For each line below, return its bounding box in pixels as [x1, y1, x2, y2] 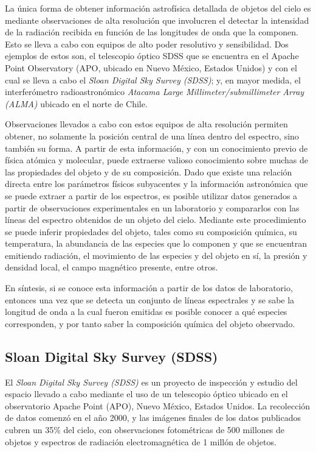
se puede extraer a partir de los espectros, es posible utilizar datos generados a [5, 189, 298, 202]
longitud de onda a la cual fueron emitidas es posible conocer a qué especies [5, 305, 287, 318]
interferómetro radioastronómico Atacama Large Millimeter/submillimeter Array [5, 85, 304, 98]
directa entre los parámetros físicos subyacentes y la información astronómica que [5, 177, 308, 190]
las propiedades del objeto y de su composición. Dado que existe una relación [5, 165, 292, 178]
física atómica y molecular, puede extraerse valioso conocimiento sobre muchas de [5, 154, 309, 166]
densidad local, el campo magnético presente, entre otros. [5, 261, 218, 274]
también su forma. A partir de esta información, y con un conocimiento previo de [5, 141, 308, 154]
